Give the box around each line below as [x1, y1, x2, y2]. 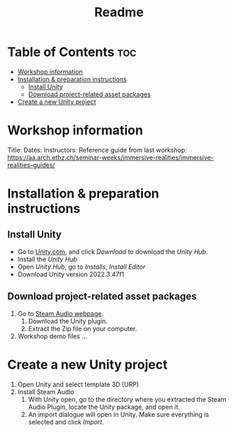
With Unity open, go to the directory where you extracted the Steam [28, 395, 227, 403]
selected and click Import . [28, 417, 104, 426]
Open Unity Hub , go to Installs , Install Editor [17, 262, 146, 271]
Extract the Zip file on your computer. [28, 324, 137, 333]
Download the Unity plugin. [28, 316, 108, 325]
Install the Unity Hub [17, 255, 78, 263]
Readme [94, 4, 144, 21]
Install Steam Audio [17, 387, 74, 396]
